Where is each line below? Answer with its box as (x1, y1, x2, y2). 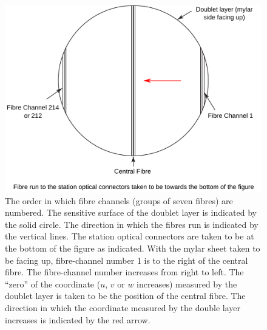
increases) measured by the (137, 277, 237, 290)
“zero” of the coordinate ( (5, 277, 101, 290)
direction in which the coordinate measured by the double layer (5, 301, 240, 314)
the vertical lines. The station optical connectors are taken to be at (5, 230, 254, 242)
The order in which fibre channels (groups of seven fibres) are (5, 194, 233, 207)
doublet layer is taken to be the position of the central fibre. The (5, 289, 246, 302)
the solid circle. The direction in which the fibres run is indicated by (5, 218, 259, 230)
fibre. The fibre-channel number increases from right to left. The (5, 266, 244, 278)
